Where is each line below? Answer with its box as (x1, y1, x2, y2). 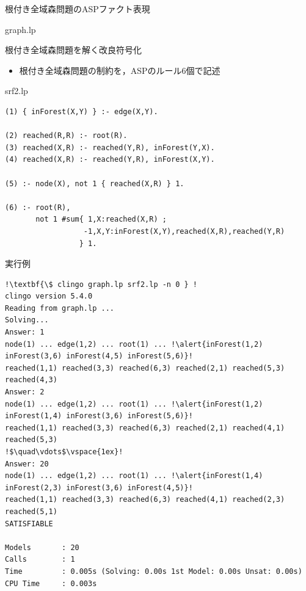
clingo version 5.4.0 (5, 292, 93, 301)
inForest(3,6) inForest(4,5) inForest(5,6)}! (5, 352, 193, 361)
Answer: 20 (5, 459, 49, 468)
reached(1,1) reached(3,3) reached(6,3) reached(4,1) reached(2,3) (5, 495, 285, 504)
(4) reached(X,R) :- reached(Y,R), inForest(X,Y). (5, 155, 215, 164)
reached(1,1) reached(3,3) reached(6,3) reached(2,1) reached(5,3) (5, 363, 285, 372)
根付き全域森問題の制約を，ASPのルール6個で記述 (19, 63, 220, 76)
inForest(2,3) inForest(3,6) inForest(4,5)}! (5, 483, 193, 492)
